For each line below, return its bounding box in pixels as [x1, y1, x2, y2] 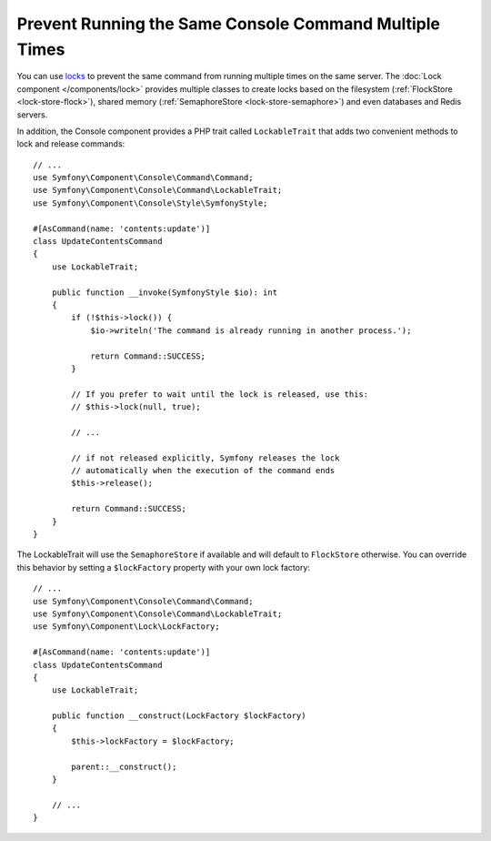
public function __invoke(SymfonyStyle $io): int [51, 287, 277, 298]
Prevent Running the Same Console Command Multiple [16, 14, 441, 34]
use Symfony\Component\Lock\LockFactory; [33, 622, 220, 632]
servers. [16, 109, 48, 120]
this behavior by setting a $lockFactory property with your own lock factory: [16, 562, 311, 572]
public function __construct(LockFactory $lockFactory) [51, 711, 306, 721]
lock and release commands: [16, 138, 125, 149]
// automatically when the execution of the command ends [71, 465, 336, 476]
